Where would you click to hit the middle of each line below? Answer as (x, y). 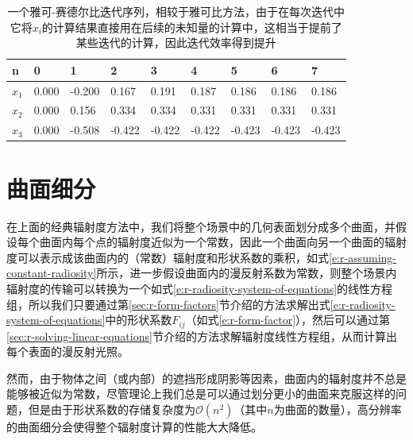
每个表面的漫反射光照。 (68, 351)
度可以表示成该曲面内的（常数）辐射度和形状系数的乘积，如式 (168, 257)
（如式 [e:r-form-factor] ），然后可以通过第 (288, 320)
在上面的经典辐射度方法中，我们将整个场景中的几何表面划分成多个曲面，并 (201, 226)
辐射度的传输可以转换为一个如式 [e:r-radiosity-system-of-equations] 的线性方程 (200, 288)
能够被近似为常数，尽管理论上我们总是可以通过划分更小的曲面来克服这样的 (201, 394)
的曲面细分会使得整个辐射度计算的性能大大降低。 (134, 426)
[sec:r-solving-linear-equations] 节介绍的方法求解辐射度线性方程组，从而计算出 (202, 336)
